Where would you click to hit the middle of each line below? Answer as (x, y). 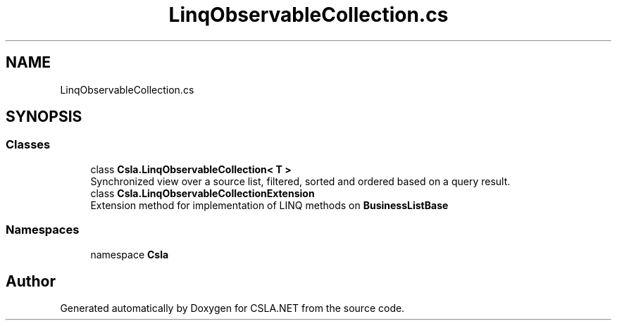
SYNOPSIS (44, 117)
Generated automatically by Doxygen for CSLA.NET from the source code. (232, 308)
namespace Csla (130, 254)
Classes (28, 145)
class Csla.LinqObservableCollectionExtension (202, 193)
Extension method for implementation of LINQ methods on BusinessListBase (269, 205)
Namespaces (43, 230)
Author (31, 281)
